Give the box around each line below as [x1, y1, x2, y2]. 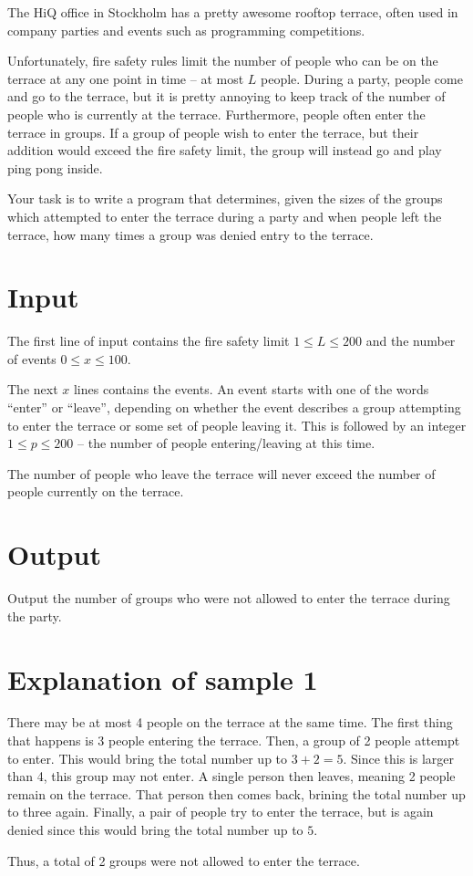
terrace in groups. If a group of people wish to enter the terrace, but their [7, 122, 419, 141]
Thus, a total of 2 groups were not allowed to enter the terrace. [7, 850, 360, 870]
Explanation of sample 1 [7, 660, 318, 697]
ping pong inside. [7, 158, 103, 177]
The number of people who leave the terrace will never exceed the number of [7, 464, 436, 483]
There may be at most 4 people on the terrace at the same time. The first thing [7, 713, 453, 732]
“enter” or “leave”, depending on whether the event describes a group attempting [7, 398, 461, 417]
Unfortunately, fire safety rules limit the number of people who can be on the [7, 51, 438, 70]
